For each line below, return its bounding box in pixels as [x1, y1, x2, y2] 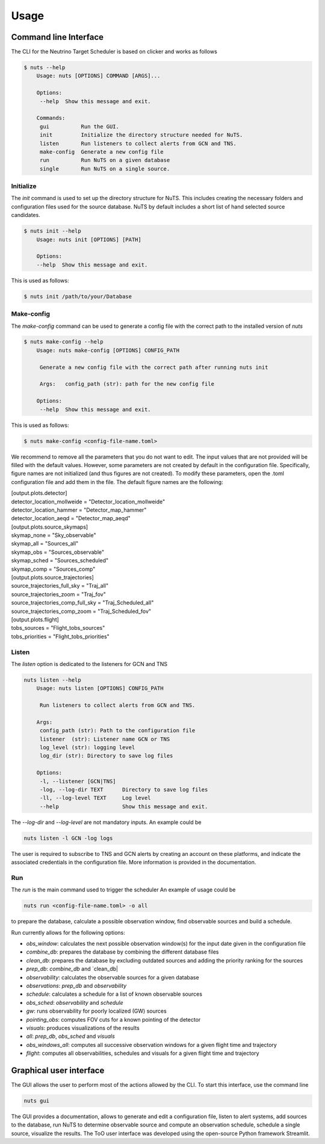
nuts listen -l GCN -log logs [23, 835, 113, 841]
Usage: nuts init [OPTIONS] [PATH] [36, 236, 141, 243]
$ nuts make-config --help [23, 338, 104, 345]
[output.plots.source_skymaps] [11, 523, 88, 530]
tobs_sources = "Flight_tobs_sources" [11, 624, 105, 632]
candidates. [11, 212, 40, 219]
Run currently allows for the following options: [11, 929, 126, 936]
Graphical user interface [11, 1065, 105, 1075]
